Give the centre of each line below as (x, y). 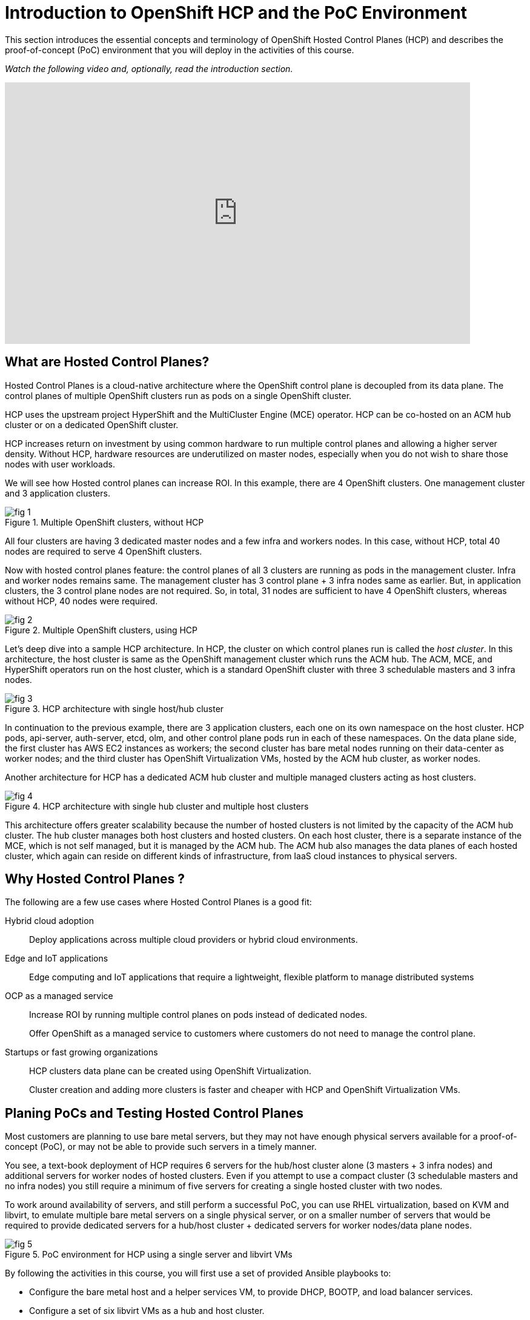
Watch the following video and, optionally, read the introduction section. (149, 68)
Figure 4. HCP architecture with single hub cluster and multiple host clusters (157, 806)
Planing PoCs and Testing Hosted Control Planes (154, 1113)
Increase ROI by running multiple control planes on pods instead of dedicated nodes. (198, 1015)
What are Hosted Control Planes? (107, 362)
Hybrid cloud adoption (49, 921)
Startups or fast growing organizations (81, 1052)
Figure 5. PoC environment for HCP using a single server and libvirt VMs (149, 1255)
